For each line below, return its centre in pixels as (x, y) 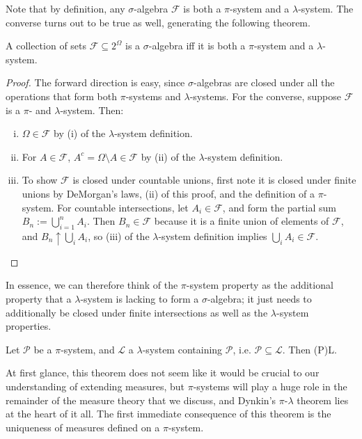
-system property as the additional (260, 285)
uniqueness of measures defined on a (83, 427)
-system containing (182, 349)
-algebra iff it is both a (197, 46)
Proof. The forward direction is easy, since (95, 82)
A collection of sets (46, 46)
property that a (39, 298)
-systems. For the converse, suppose (265, 96)
